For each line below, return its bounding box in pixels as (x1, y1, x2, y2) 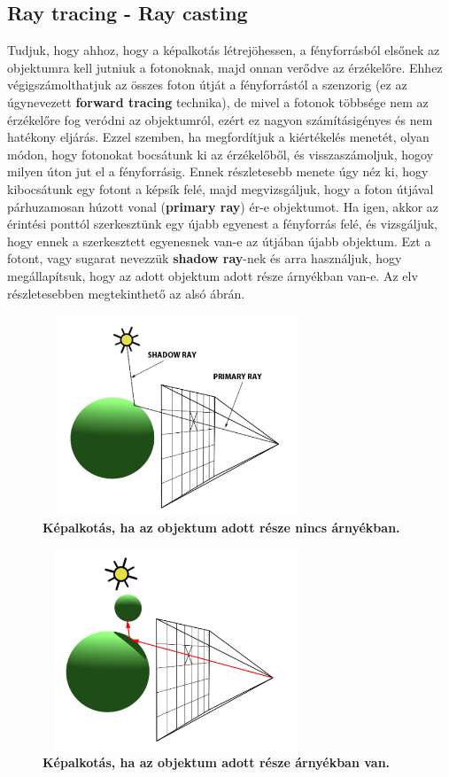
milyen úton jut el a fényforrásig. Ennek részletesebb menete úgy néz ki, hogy (7, 162, 429, 181)
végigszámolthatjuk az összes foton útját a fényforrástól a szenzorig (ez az (7, 75, 407, 94)
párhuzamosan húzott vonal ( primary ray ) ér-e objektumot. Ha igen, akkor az (7, 197, 439, 215)
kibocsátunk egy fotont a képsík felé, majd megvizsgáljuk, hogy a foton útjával (7, 179, 434, 198)
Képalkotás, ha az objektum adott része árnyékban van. (43, 753, 391, 772)
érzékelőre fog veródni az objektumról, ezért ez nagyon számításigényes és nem (7, 110, 433, 128)
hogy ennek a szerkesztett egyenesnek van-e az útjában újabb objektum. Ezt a (7, 231, 431, 250)
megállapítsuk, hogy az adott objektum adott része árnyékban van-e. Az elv (7, 266, 418, 284)
